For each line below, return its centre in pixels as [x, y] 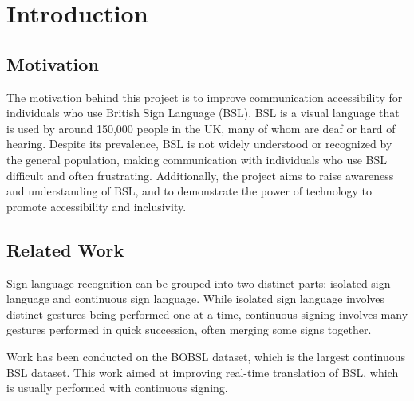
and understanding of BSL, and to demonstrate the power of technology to [189, 191]
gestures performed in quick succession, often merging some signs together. [189, 330]
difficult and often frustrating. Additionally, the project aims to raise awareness [200, 175]
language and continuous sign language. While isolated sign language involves [196, 299]
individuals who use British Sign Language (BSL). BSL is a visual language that [203, 113]
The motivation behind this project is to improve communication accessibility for [205, 97]
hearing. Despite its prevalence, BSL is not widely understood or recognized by [199, 144]
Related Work [65, 249]
